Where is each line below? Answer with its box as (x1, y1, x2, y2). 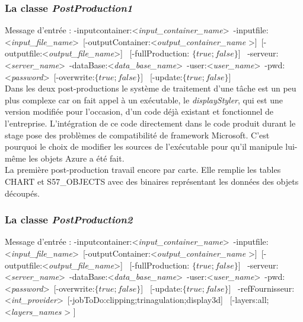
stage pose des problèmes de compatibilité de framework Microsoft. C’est (5, 128, 270, 141)
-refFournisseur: (238, 282, 295, 294)
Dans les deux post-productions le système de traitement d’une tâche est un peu (5, 82, 296, 94)
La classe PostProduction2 (5, 212, 133, 227)
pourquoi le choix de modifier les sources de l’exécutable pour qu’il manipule (5, 140, 283, 153)
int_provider (11, 293, 57, 306)
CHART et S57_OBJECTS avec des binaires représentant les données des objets (5, 175, 299, 187)
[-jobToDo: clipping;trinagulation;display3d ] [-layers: (67, 293, 258, 306)
